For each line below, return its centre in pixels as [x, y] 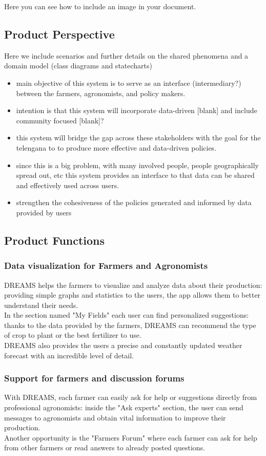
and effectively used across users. [68, 185]
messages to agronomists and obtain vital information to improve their [115, 417]
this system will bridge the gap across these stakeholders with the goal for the [138, 138]
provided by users [44, 212]
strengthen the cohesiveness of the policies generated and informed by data [134, 202]
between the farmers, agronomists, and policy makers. [101, 93]
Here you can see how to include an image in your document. [100, 6]
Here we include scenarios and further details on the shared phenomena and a [126, 55]
